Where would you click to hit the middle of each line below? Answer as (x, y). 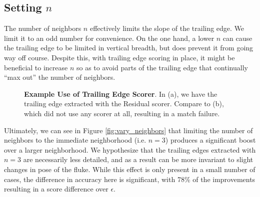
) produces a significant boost (210, 140)
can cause (237, 38)
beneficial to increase (36, 67)
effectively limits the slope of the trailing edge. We (167, 28)
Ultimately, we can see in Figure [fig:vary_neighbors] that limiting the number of (128, 130)
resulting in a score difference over (56, 189)
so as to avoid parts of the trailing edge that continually (162, 67)
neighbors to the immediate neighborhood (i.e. (75, 140)
